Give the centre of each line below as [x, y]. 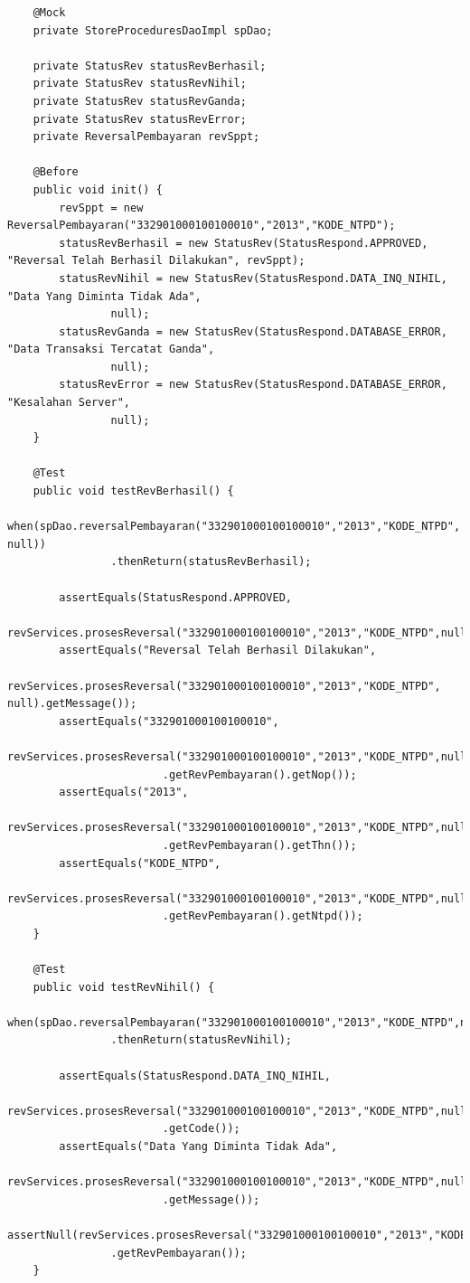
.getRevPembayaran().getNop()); [259, 774]
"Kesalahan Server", [69, 403]
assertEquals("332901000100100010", [169, 721]
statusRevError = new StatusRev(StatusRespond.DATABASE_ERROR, [253, 385]
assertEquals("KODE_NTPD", [140, 863]
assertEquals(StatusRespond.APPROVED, [175, 597]
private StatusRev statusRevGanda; [140, 101]
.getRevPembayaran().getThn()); [259, 845]
